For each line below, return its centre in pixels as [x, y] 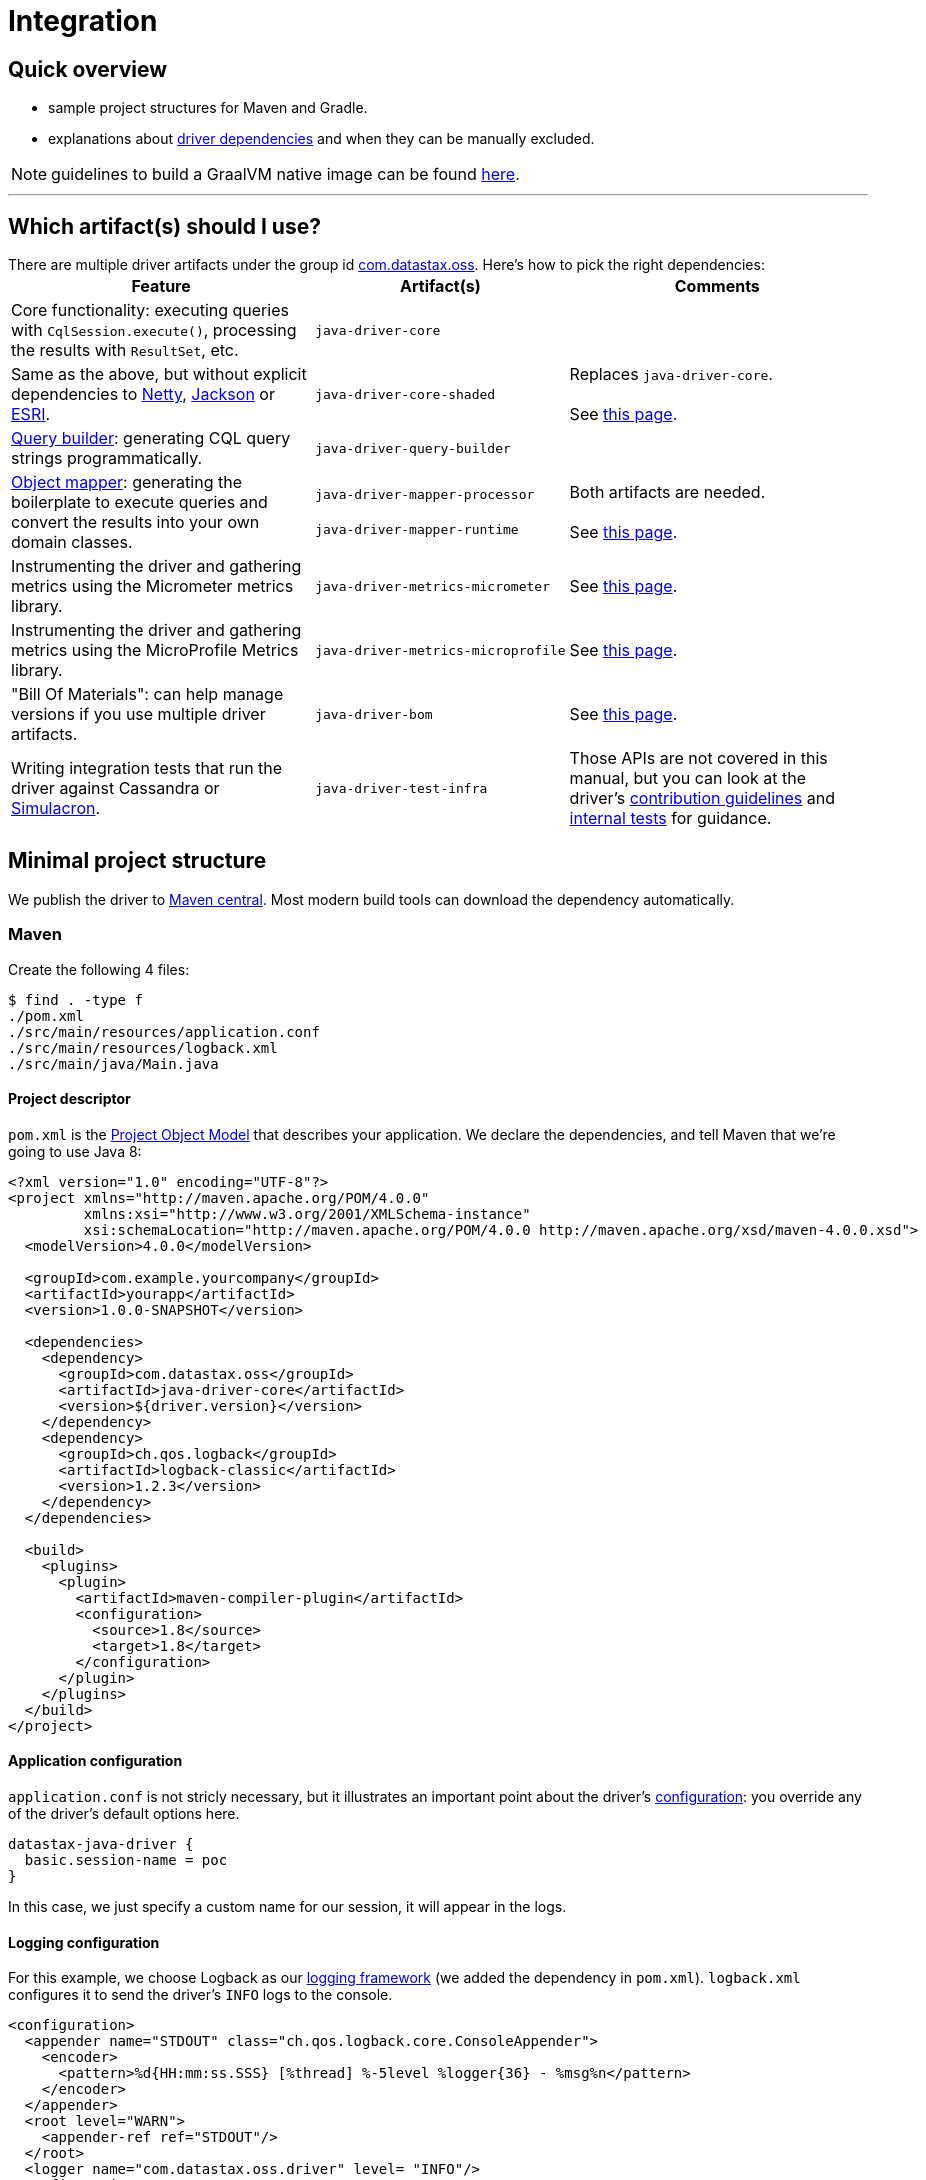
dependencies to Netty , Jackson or [143, 394]
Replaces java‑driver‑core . [671, 374]
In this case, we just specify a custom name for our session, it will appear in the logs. [287, 1907]
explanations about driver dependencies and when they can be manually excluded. [321, 139]
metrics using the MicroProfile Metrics [155, 650]
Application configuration [95, 1761]
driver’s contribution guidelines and [702, 798]
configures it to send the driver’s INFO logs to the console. [200, 1995]
